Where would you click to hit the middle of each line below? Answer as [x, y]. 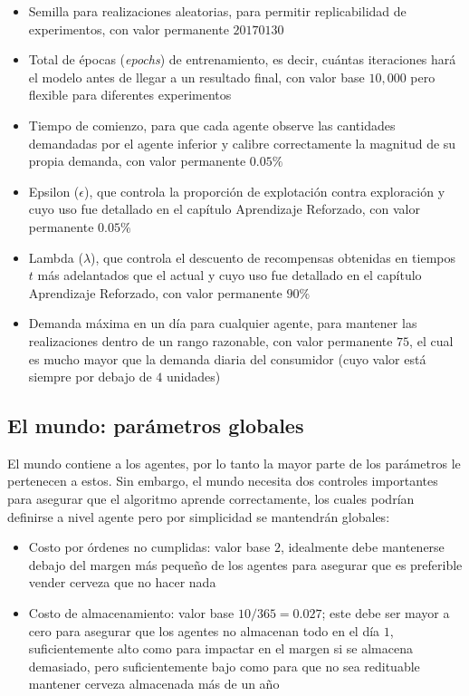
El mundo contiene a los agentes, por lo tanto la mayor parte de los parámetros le [234, 463]
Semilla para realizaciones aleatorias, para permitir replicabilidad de [217, 11]
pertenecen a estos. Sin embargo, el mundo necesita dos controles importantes [223, 481]
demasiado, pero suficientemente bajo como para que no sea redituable [224, 666]
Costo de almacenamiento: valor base [131, 613]
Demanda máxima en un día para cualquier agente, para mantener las [223, 323]
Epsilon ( [54, 191]
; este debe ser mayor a [386, 613]
